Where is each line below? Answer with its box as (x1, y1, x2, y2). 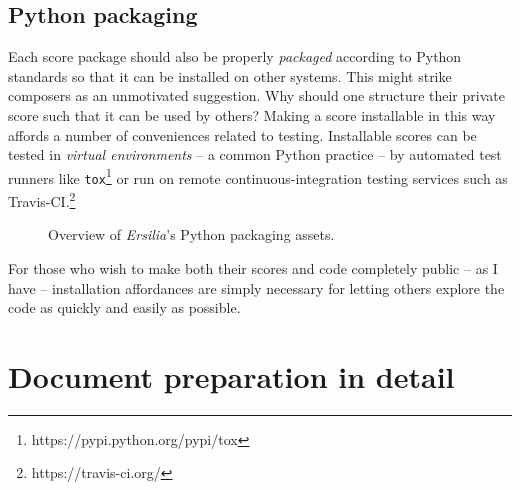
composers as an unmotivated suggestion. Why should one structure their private (8, 85, 505, 106)
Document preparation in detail (8, 355, 455, 396)
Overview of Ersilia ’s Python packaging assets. (48, 224, 335, 245)
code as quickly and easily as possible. (8, 297, 241, 318)
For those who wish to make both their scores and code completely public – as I (8, 257, 498, 278)
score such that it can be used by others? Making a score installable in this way (8, 104, 496, 125)
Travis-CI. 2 (8, 188, 76, 211)
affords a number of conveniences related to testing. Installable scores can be (8, 124, 477, 145)
